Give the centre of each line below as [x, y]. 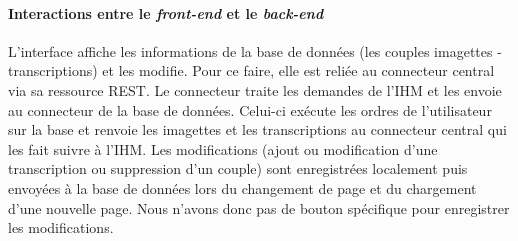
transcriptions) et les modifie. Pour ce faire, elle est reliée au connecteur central [251, 70]
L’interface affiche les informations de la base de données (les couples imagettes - [255, 50]
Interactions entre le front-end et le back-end [166, 12]
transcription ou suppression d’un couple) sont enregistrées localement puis [238, 168]
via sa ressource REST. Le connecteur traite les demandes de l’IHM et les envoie [255, 89]
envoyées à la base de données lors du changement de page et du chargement [242, 187]
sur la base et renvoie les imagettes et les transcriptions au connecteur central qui [257, 129]
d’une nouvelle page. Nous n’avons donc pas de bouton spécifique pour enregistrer [259, 207]
